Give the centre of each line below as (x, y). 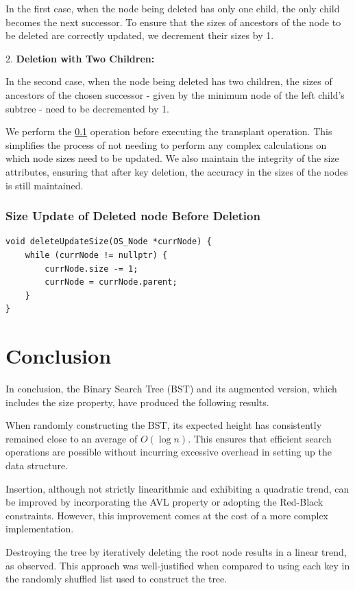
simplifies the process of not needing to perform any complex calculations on (166, 144)
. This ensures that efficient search (260, 438)
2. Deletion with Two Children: (80, 58)
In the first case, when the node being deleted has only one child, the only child (173, 8)
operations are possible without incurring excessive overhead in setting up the (169, 452)
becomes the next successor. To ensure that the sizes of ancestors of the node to (173, 22)
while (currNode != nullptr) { (96, 255)
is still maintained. (45, 185)
